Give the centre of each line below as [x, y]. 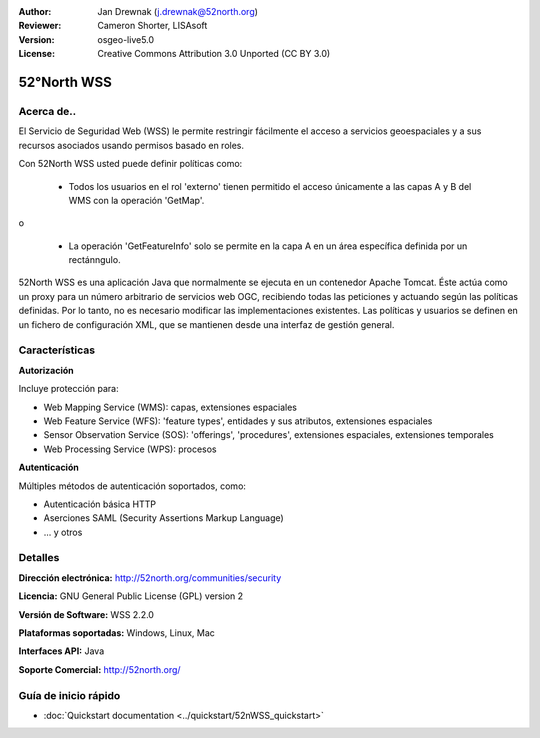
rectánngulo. [94, 260]
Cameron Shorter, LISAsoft [152, 26]
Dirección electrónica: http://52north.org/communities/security [150, 577]
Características [56, 350]
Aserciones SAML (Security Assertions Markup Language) [163, 518]
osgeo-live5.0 [126, 39]
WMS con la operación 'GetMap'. [136, 200]
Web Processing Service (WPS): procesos [130, 449]
